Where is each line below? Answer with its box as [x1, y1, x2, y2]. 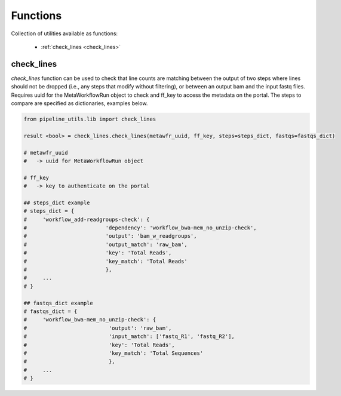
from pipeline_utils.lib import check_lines [23, 116, 156, 122]
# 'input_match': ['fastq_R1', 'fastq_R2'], [23, 333, 235, 340]
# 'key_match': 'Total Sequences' [23, 349, 204, 357]
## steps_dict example [23, 199, 90, 206]
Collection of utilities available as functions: [11, 30, 118, 37]
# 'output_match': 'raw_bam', [23, 241, 188, 248]
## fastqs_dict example [23, 299, 94, 306]
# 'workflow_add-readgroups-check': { [23, 216, 150, 223]
